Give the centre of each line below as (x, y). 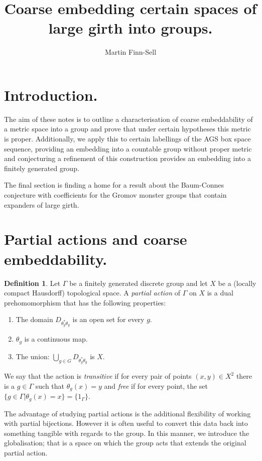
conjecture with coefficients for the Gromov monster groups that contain (115, 195)
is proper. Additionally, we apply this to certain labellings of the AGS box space (127, 139)
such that (50, 386)
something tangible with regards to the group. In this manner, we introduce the (127, 433)
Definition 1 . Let (32, 283)
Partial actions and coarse (96, 239)
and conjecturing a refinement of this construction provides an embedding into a (127, 158)
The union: (33, 356)
